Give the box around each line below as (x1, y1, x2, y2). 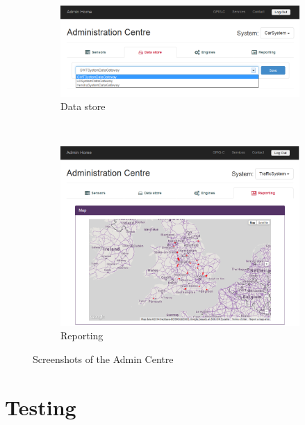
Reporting (60, 328, 104, 343)
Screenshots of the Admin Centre (33, 351, 174, 366)
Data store (60, 99, 106, 114)
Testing (5, 392, 76, 421)
